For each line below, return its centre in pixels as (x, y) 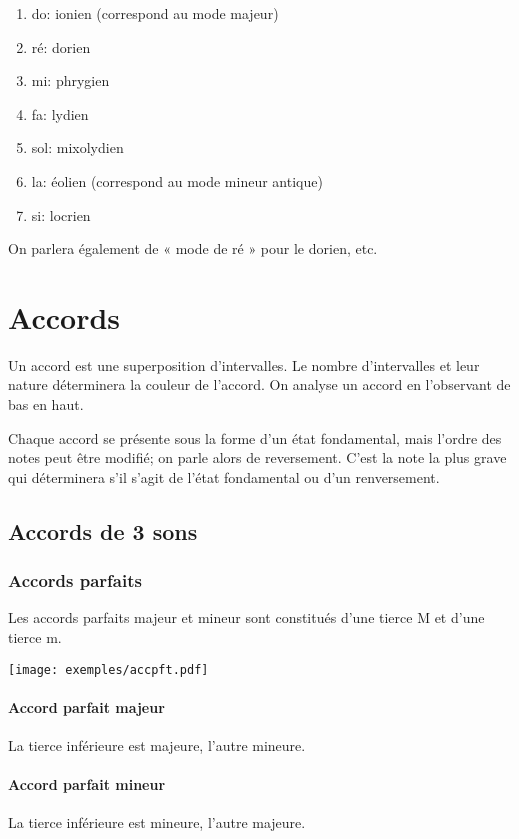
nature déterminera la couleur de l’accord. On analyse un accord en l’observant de (259, 384)
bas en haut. (46, 404)
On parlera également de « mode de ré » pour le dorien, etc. (193, 248)
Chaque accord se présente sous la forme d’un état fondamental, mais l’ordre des (255, 437)
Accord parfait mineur (87, 784)
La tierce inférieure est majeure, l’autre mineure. (157, 745)
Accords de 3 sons (103, 530)
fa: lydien (60, 113)
